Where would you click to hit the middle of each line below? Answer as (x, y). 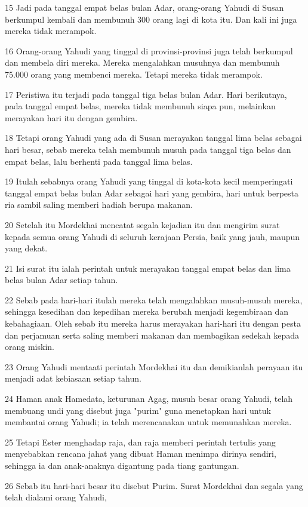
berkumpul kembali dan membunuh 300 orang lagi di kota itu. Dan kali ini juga (151, 19)
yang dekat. (26, 248)
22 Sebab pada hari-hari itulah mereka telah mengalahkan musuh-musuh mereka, (154, 299)
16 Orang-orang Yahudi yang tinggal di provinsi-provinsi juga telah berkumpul (149, 50)
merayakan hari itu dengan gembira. (71, 117)
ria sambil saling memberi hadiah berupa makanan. (99, 205)
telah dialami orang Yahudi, (56, 497)
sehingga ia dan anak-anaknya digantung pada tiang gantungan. (122, 465)
